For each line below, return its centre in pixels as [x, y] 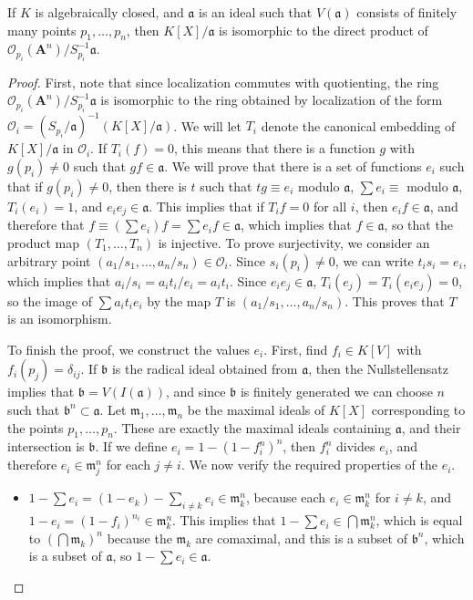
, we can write [374, 260]
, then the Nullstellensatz [378, 369]
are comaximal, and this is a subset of [301, 538]
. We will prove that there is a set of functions [293, 166]
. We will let [207, 125]
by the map [179, 300]
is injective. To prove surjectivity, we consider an [294, 242]
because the [139, 538]
